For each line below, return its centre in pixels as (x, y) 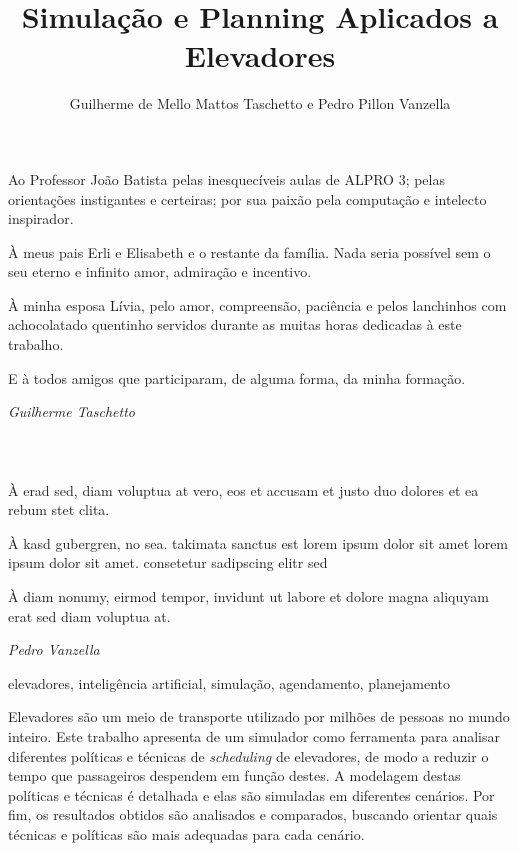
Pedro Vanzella (54, 649)
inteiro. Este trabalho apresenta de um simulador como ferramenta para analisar (254, 735)
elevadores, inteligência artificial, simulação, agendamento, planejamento (229, 682)
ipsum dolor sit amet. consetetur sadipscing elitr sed (168, 562)
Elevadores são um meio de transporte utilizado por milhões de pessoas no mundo (259, 716)
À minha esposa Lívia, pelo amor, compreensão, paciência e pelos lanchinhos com (257, 304)
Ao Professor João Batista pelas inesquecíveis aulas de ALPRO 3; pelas (226, 178)
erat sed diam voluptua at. (89, 615)
